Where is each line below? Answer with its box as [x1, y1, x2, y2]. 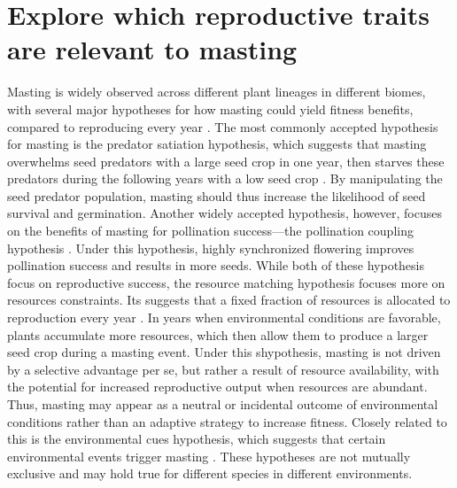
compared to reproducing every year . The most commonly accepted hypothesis [7, 117, 438, 136]
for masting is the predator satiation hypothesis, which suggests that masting [7, 135, 427, 153]
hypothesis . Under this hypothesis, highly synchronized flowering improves [7, 238, 414, 257]
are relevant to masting [7, 31, 298, 67]
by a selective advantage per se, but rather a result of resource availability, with [7, 360, 439, 378]
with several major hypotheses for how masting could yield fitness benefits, [7, 99, 414, 118]
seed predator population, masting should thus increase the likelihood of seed [7, 186, 426, 205]
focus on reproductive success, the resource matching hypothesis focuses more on [7, 273, 445, 291]
